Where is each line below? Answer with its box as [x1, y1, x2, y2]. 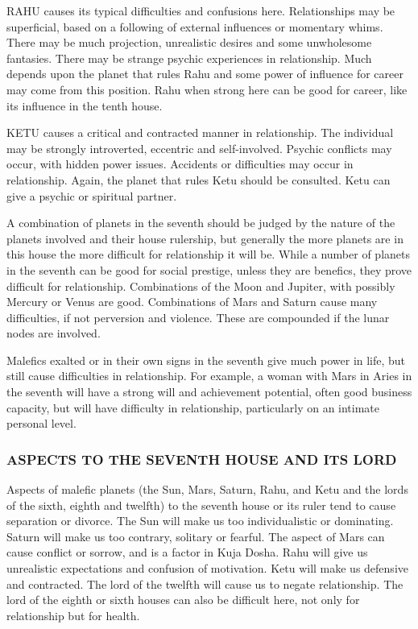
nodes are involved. [6, 325, 101, 341]
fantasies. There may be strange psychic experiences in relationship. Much [6, 49, 372, 66]
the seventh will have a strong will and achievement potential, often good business [6, 383, 412, 400]
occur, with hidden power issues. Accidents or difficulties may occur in [6, 155, 354, 172]
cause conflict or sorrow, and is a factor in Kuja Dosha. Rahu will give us [6, 544, 368, 561]
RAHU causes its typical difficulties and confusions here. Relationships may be [6, 2, 395, 19]
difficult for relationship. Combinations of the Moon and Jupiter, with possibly [6, 277, 395, 294]
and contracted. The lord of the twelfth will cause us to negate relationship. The [6, 575, 404, 592]
